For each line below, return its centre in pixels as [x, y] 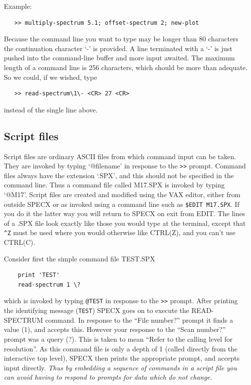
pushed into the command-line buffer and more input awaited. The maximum [119, 58]
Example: [18, 6]
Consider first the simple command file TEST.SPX [80, 258]
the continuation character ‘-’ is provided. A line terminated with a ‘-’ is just [118, 48]
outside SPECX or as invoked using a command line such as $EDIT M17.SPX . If [122, 204]
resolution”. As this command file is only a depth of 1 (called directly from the [121, 348]
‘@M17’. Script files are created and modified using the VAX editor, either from [122, 194]
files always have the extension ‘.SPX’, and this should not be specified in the [119, 175]
